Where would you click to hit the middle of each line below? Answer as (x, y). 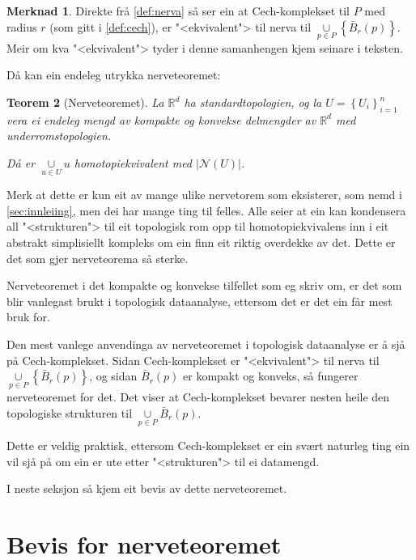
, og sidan (113, 376)
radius (22, 26)
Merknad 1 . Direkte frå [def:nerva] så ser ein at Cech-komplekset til (178, 11)
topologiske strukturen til (70, 412)
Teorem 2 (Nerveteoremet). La (85, 102)
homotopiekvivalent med (133, 162)
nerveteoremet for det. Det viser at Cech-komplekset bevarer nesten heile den (198, 397)
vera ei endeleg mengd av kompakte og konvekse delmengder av (161, 119)
